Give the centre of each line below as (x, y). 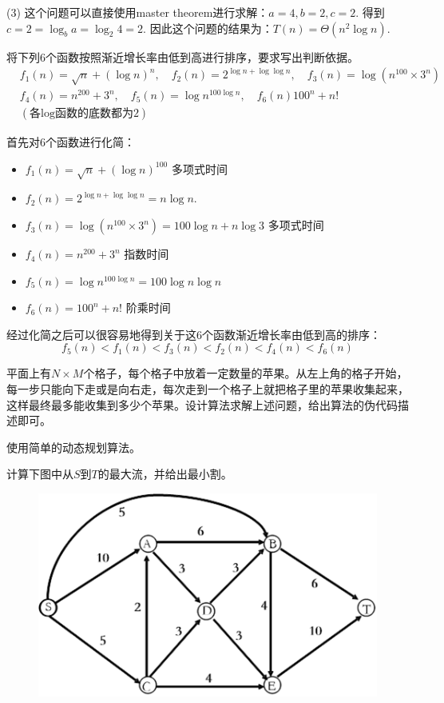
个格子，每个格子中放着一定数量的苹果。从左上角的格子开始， (246, 373)
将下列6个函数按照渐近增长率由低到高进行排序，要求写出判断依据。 (182, 56)
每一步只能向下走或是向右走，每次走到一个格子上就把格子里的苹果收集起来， (208, 389)
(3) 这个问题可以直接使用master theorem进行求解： (138, 12)
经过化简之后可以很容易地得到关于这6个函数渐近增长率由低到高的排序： (194, 334)
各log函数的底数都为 (81, 114)
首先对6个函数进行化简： (71, 142)
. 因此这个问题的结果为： (208, 28)
